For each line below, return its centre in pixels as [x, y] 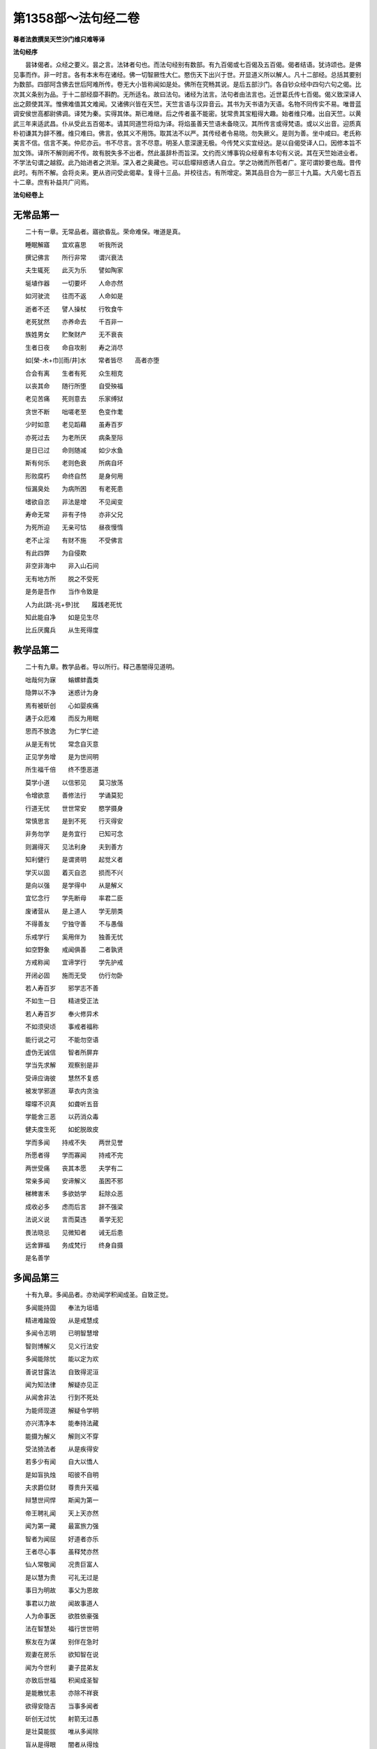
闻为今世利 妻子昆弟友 [62, 1667]
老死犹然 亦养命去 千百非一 [74, 322]
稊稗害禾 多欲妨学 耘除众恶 [74, 1194]
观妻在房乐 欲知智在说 [62, 1655]
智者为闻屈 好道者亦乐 [62, 1538]
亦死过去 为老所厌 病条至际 [74, 437]
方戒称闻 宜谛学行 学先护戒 [74, 963]
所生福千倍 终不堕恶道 [62, 770]
